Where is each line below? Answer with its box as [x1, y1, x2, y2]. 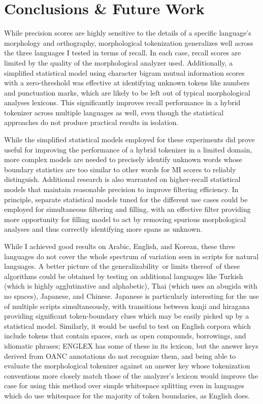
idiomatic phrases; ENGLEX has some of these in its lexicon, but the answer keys [4, 340, 258, 351]
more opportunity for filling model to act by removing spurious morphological [4, 213, 246, 224]
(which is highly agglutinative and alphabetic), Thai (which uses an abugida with [4, 281, 257, 291]
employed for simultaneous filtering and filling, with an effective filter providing [4, 204, 251, 214]
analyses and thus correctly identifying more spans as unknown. [4, 224, 203, 234]
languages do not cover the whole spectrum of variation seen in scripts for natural [4, 251, 259, 261]
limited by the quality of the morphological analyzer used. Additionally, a [4, 57, 233, 68]
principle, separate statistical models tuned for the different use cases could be [4, 194, 248, 204]
